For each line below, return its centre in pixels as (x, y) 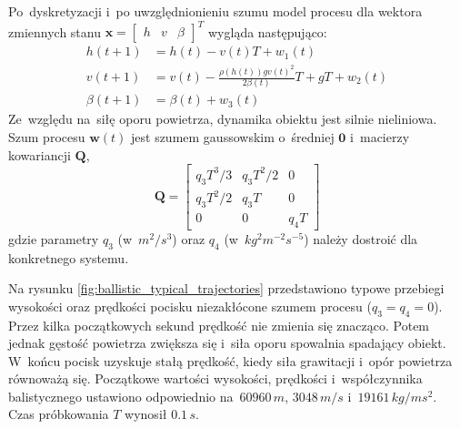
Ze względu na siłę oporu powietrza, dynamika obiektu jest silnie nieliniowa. (223, 119)
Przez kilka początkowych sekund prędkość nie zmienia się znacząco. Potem (219, 325)
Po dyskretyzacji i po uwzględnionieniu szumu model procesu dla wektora (215, 11)
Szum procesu (47, 137)
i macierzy (380, 137)
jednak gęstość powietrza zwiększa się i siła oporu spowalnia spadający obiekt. (227, 343)
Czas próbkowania (59, 414)
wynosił (146, 414)
